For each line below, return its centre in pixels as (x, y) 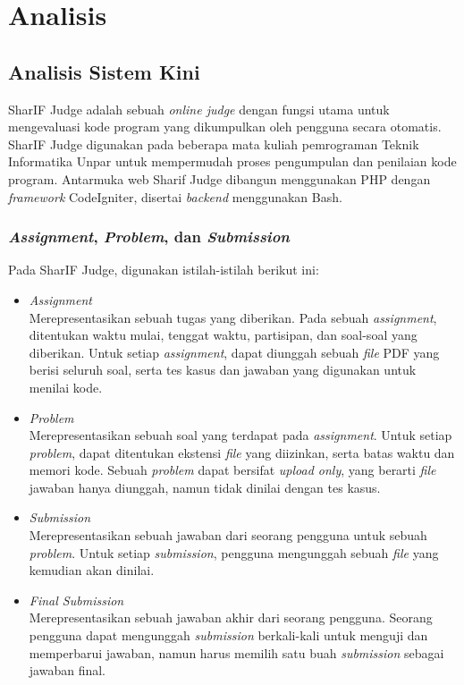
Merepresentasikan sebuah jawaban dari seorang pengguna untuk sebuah (228, 535)
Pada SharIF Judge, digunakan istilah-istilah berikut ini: (164, 270)
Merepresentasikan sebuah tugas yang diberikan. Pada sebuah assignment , (233, 317)
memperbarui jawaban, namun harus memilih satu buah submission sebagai (236, 652)
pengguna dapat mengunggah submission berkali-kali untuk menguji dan (228, 635)
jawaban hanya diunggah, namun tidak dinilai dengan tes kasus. (205, 487)
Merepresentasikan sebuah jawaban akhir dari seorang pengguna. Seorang (231, 617)
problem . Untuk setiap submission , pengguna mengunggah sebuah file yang (234, 552)
